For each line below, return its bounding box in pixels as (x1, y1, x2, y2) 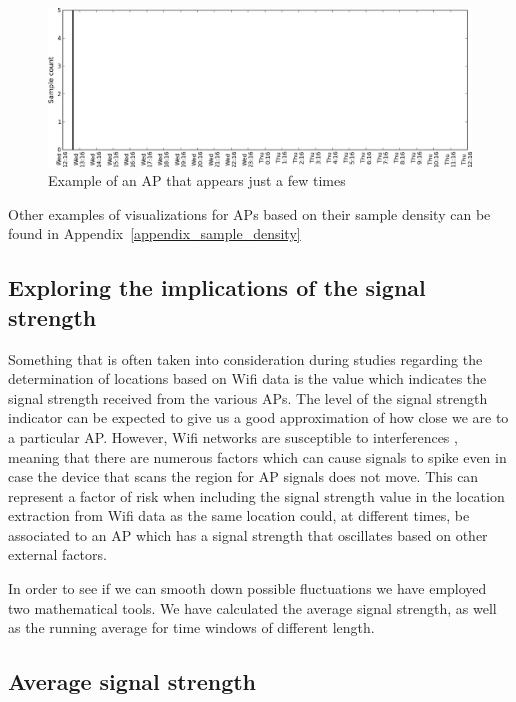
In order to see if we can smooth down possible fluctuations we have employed (8, 578, 487, 599)
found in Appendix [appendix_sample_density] (8, 223, 301, 244)
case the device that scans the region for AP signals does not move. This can (8, 466, 479, 487)
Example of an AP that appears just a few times (48, 170, 346, 191)
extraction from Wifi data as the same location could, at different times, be (8, 505, 470, 526)
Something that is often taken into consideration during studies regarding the (8, 348, 483, 369)
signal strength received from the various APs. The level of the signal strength (8, 387, 488, 408)
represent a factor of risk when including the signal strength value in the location (8, 485, 505, 506)
